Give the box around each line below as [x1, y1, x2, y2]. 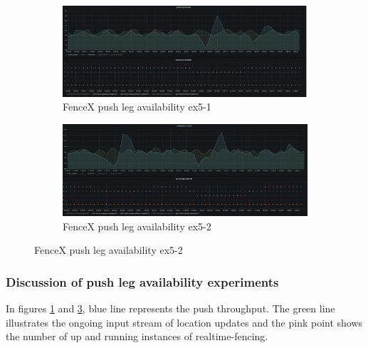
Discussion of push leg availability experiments [6, 273, 279, 290]
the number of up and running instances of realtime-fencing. [6, 329, 268, 344]
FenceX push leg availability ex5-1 [63, 99, 211, 114]
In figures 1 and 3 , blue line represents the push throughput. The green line [6, 301, 335, 316]
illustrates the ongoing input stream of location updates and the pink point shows [6, 314, 363, 329]
